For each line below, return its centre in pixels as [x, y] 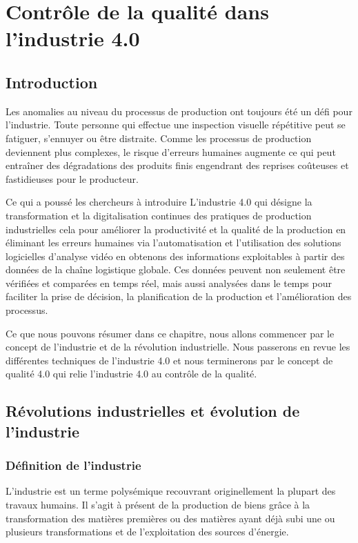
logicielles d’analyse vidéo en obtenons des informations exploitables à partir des [175, 256]
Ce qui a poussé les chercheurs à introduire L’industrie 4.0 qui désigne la [159, 202]
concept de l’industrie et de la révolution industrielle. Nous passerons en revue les [178, 347]
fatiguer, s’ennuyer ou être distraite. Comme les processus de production [159, 138]
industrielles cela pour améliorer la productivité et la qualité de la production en [176, 229]
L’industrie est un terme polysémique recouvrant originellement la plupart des [171, 491]
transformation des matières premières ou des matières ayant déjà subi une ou [170, 518]
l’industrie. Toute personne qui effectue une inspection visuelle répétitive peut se [176, 125]
